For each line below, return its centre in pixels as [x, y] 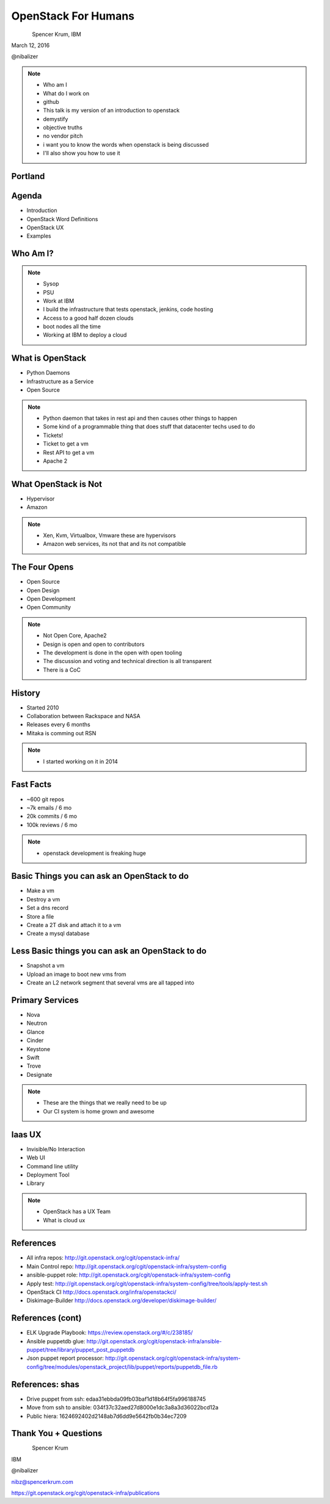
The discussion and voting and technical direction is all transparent [127, 661]
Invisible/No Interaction [56, 1149]
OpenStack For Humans [73, 16]
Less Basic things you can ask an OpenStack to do [109, 951]
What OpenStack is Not [57, 484]
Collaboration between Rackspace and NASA [83, 716]
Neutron [37, 1023]
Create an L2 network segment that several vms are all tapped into [111, 983]
